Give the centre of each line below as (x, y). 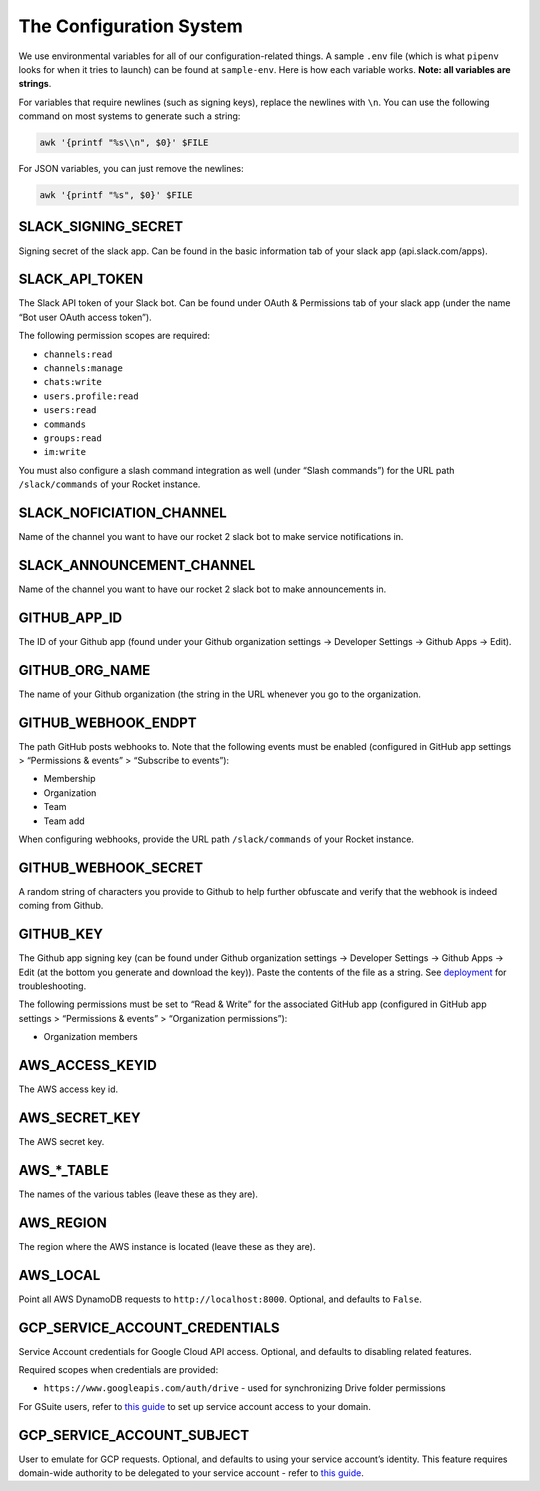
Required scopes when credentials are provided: (118, 1370)
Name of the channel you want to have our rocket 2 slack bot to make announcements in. (202, 589)
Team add (64, 821)
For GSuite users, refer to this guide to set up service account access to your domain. (195, 1406)
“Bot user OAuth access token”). (85, 317)
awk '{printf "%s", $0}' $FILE (116, 195)
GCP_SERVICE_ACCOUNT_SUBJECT (134, 1435)
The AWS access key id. (68, 1089)
